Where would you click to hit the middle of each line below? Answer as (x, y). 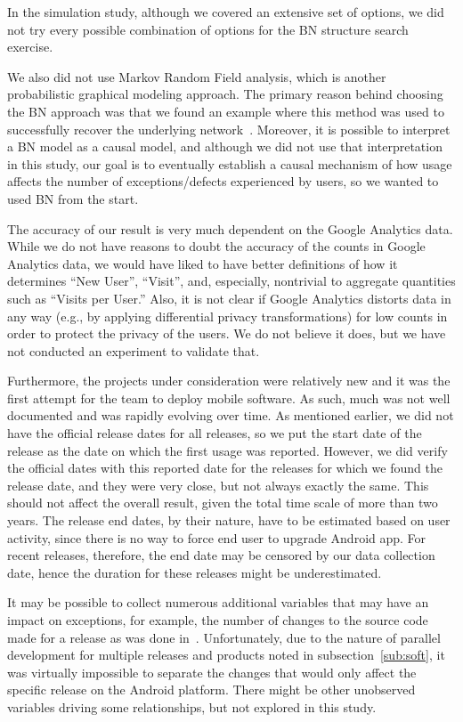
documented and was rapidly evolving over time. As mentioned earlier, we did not (231, 415)
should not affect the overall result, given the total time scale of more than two (223, 503)
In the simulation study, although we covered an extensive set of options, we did (226, 12)
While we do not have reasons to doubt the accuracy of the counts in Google (216, 246)
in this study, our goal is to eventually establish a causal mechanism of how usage (230, 163)
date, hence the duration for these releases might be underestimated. (195, 572)
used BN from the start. (73, 198)
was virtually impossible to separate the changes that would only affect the (212, 672)
